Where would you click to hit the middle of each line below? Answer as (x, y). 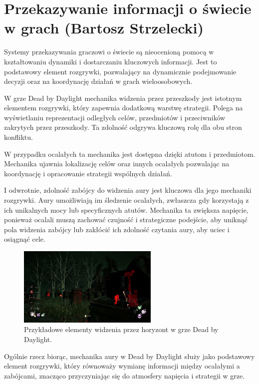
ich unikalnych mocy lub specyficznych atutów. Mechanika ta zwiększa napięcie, (126, 209)
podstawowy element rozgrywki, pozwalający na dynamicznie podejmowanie (120, 71)
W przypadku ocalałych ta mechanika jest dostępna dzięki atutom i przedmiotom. (130, 154)
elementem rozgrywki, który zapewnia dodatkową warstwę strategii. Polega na (124, 108)
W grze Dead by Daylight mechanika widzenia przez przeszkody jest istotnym (123, 98)
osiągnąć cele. (25, 239)
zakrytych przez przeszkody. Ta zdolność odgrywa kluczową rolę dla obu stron (123, 127)
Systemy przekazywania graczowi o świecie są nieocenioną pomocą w (109, 52)
